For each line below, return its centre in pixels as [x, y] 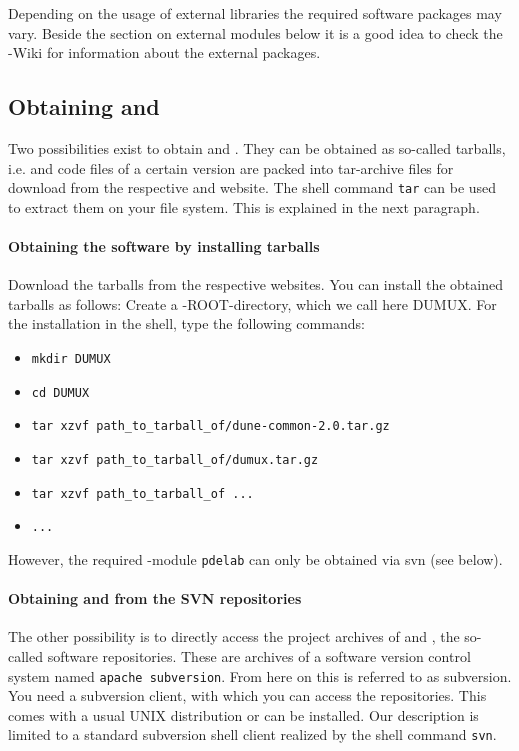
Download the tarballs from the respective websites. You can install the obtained [255, 284]
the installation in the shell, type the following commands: [186, 323]
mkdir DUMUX [71, 359]
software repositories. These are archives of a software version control [259, 655]
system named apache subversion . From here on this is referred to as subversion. [260, 675]
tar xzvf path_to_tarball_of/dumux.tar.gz [175, 459]
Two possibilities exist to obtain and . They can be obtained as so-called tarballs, [257, 147]
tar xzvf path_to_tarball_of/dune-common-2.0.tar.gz [210, 426]
